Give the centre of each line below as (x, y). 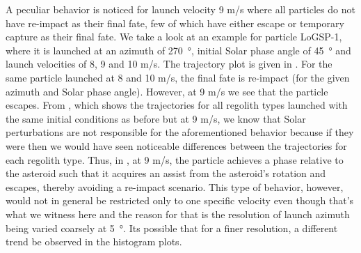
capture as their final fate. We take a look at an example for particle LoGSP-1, (174, 37)
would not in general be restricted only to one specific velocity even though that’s (180, 200)
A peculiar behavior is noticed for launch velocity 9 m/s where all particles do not (180, 9)
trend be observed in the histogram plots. (94, 242)
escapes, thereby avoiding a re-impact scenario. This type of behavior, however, (175, 186)
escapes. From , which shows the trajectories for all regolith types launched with (177, 105)
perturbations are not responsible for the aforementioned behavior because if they (180, 132)
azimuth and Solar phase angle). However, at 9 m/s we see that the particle (167, 91)
